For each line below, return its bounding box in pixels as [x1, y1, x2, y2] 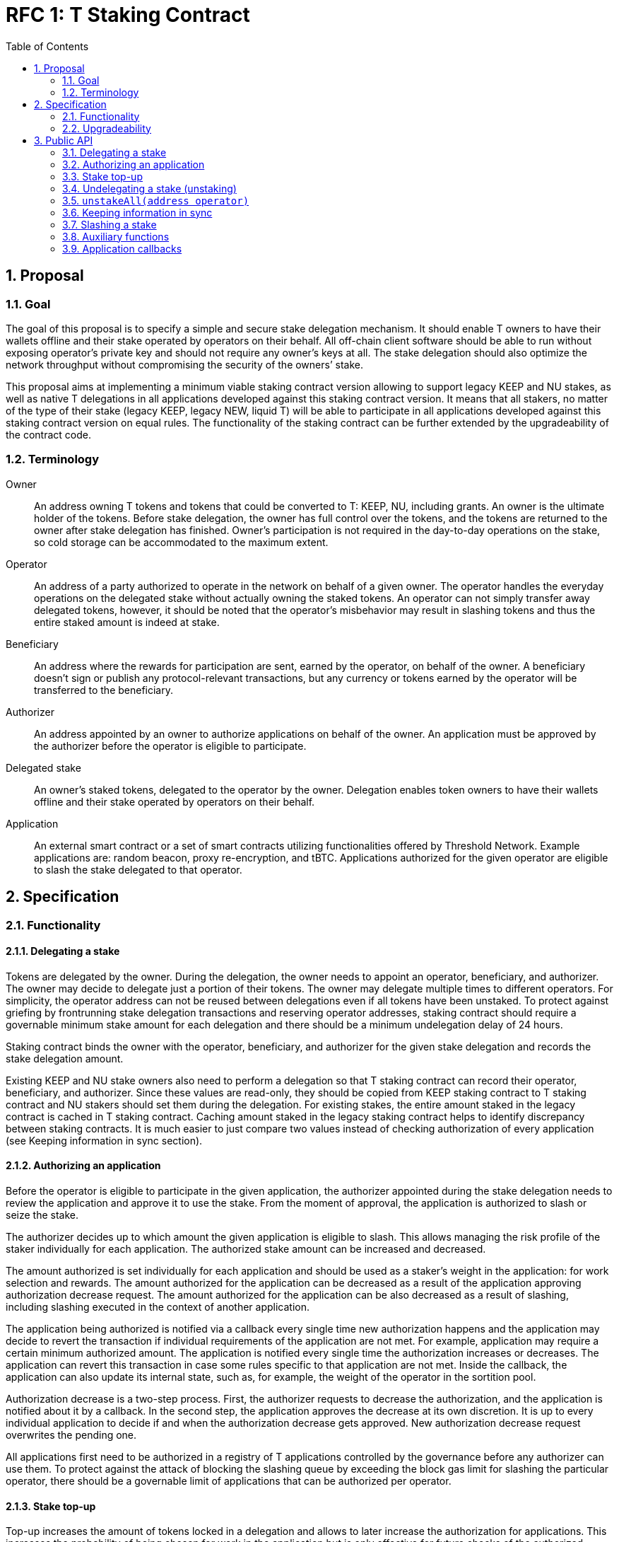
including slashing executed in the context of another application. [6, 1301, 309, 1313]
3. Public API [34, 134, 93, 146]
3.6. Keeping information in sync [62, 206, 213, 219]
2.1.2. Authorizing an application [6, 1159, 161, 1172]
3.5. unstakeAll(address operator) [62, 194, 249, 207]
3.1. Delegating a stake [62, 146, 167, 158]
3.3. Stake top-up [62, 170, 143, 182]
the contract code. [6, 428, 92, 441]
